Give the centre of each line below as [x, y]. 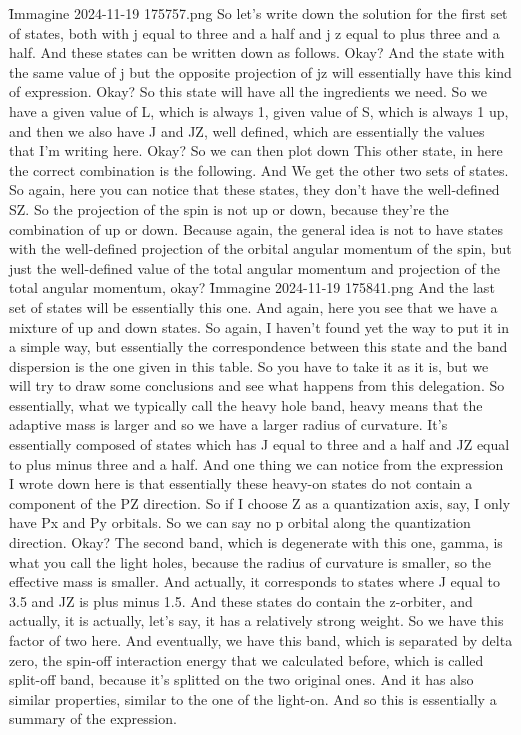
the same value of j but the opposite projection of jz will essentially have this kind [260, 71]
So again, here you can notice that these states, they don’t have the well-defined [254, 189]
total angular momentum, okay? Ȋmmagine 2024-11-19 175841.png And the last [252, 287]
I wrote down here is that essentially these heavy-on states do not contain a [241, 483]
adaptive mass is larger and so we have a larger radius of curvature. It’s [228, 424]
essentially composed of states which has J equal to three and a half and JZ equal [259, 444]
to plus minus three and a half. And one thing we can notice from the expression [256, 463]
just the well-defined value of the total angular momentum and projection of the [254, 267]
